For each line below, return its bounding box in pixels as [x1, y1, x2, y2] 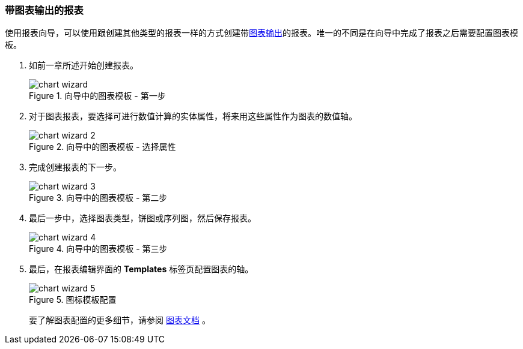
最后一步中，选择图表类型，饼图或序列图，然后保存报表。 [29, 213, 256, 224]
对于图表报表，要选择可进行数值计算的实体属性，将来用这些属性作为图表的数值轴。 [29, 111, 357, 122]
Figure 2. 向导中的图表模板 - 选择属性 [29, 142, 176, 152]
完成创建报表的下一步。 [29, 162, 121, 173]
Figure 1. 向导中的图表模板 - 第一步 [29, 91, 166, 101]
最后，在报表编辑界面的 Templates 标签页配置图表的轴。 [29, 264, 254, 275]
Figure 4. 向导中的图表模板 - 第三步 [29, 243, 168, 254]
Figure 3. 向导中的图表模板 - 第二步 [29, 192, 168, 203]
